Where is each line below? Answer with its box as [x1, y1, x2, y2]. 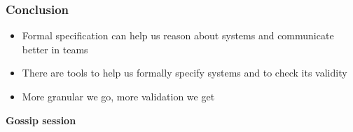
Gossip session [6, 112, 76, 127]
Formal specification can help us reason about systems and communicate [22, 28, 334, 43]
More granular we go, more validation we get [22, 89, 215, 103]
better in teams [22, 41, 88, 56]
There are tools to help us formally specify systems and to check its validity [22, 65, 347, 80]
